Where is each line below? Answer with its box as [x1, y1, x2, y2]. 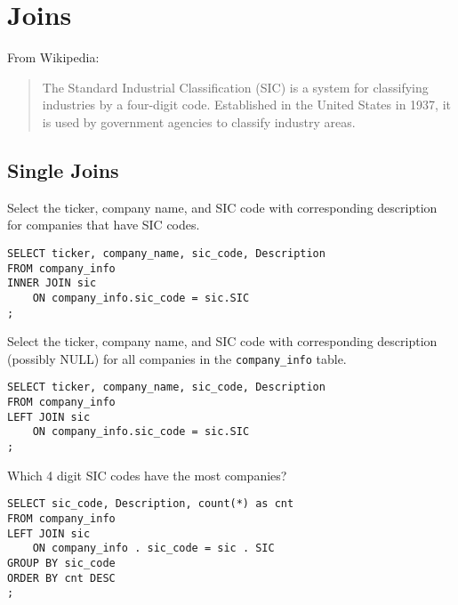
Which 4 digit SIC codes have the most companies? [7, 465, 287, 484]
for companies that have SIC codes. [7, 215, 200, 234]
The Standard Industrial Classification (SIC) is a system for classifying [42, 77, 429, 96]
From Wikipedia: [7, 48, 100, 67]
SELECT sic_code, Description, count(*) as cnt [7, 497, 294, 511]
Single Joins [7, 156, 119, 183]
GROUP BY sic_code [7, 556, 116, 569]
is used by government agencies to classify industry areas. [42, 112, 356, 131]
